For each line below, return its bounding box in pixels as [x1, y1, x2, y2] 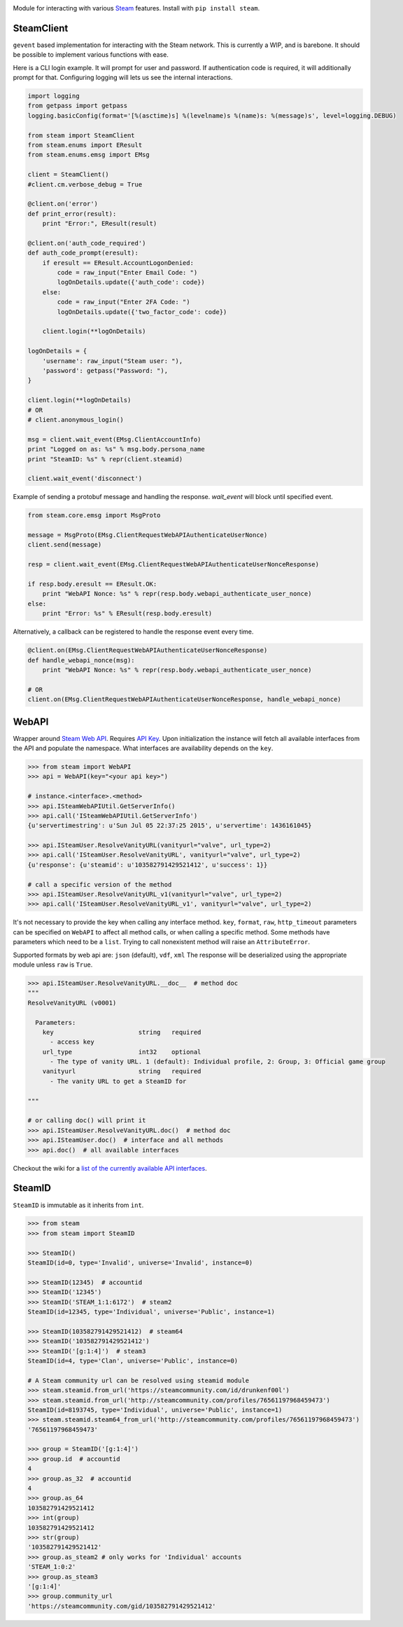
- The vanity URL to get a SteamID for [50, 1077, 187, 1085]
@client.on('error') [27, 200, 98, 208]
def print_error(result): [27, 210, 117, 217]
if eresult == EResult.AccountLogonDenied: [42, 259, 194, 266]
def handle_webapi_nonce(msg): [27, 656, 136, 664]
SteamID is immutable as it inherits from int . [13, 1201, 144, 1209]
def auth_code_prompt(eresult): [27, 249, 139, 257]
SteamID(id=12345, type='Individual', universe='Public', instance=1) [27, 1308, 276, 1316]
